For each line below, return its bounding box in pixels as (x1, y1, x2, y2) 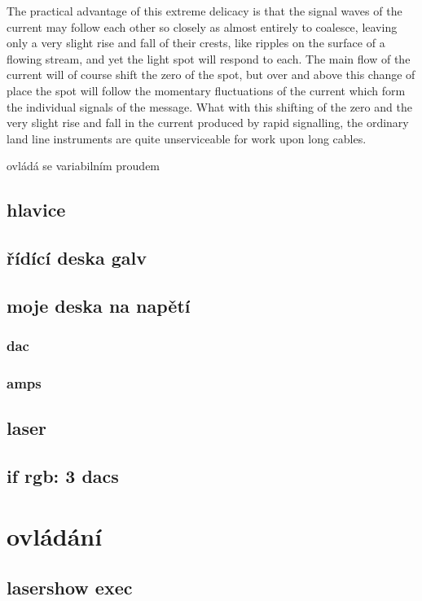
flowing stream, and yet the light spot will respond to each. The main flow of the (7, 50, 411, 67)
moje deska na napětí (7, 292, 191, 318)
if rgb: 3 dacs (7, 463, 119, 489)
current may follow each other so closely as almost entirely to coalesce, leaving (7, 18, 398, 35)
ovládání (7, 519, 103, 552)
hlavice (7, 197, 66, 222)
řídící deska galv (7, 245, 147, 270)
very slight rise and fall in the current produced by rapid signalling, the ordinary (7, 114, 409, 131)
